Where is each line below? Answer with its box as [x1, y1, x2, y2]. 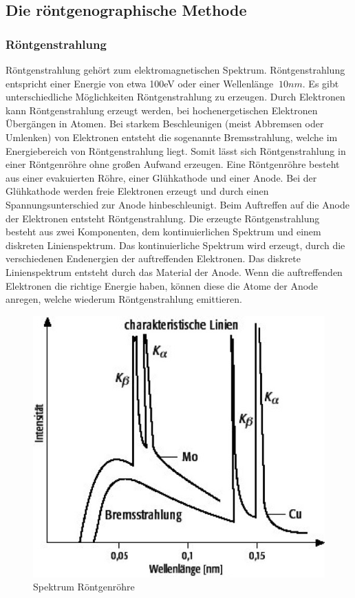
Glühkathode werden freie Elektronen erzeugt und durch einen [6, 184, 269, 198]
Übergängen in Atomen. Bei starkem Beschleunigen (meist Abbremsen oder [6, 116, 324, 131]
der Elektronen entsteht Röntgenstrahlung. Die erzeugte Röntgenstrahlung [6, 211, 320, 225]
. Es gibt [302, 76, 339, 90]
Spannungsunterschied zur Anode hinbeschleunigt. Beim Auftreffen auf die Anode [6, 197, 349, 211]
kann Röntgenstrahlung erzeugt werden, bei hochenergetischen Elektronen [6, 103, 318, 117]
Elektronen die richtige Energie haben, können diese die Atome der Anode [6, 278, 319, 292]
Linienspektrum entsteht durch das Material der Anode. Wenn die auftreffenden [6, 264, 343, 279]
